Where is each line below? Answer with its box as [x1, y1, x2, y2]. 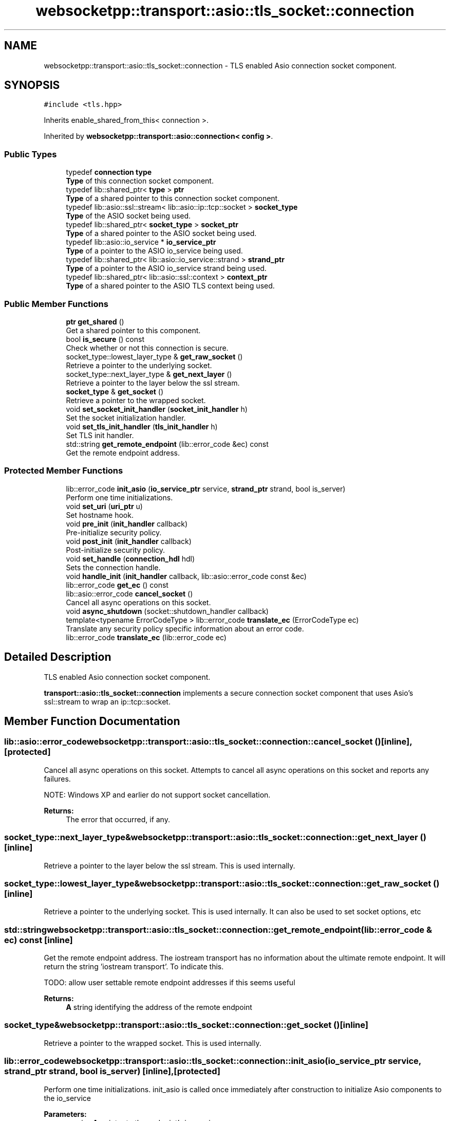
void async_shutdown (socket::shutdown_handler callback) [66, 606, 269, 616]
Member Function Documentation [4, 714, 180, 728]
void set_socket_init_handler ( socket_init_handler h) [66, 404, 248, 413]
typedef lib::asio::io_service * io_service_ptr [66, 238, 216, 247]
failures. [44, 774, 71, 783]
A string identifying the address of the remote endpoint [66, 1003, 252, 1011]
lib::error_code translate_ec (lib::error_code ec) [66, 632, 227, 642]
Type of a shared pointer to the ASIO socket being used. [66, 229, 257, 238]
